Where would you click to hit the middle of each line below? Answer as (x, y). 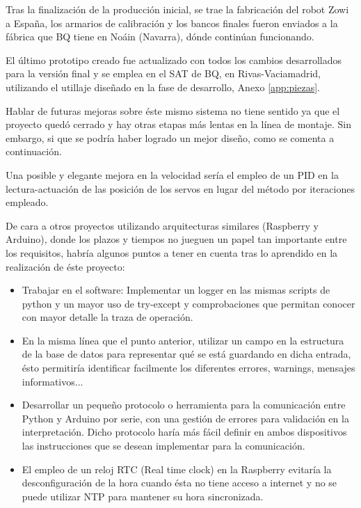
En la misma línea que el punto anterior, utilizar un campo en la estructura (183, 340)
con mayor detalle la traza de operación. (107, 317)
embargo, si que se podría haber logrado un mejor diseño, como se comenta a (170, 137)
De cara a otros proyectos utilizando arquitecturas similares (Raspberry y (162, 225)
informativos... (53, 381)
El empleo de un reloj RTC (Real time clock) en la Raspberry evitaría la (177, 469)
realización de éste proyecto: (65, 266)
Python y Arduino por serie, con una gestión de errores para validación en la (185, 418)
